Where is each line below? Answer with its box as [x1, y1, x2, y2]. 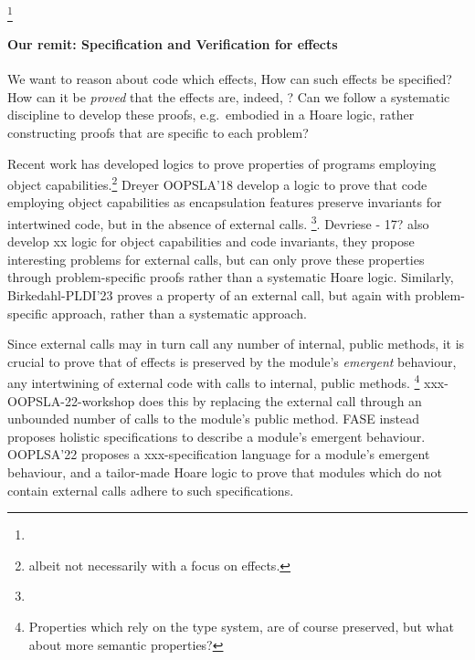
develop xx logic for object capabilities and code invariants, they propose [7, 232, 415, 251]
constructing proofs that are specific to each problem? [7, 122, 309, 141]
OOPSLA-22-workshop [7, 391, 135, 410]
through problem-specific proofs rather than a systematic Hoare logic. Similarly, [7, 267, 454, 287]
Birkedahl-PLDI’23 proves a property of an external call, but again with [7, 285, 411, 304]
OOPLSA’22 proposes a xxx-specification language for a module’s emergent [7, 445, 430, 464]
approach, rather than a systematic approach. [51, 303, 307, 322]
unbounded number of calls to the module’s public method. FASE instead [7, 409, 420, 428]
